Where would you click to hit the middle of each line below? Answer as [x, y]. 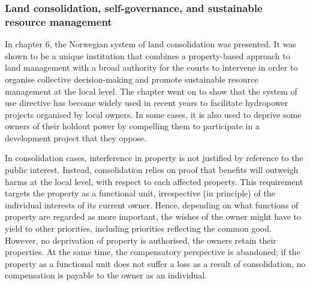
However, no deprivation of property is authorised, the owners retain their [141, 240]
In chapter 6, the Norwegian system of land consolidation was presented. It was [151, 44]
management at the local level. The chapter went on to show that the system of [151, 91]
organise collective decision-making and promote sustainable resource [132, 79]
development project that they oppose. [76, 137]
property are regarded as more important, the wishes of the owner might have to [153, 216]
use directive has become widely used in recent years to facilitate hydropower [147, 103]
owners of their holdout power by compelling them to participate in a [132, 126]
